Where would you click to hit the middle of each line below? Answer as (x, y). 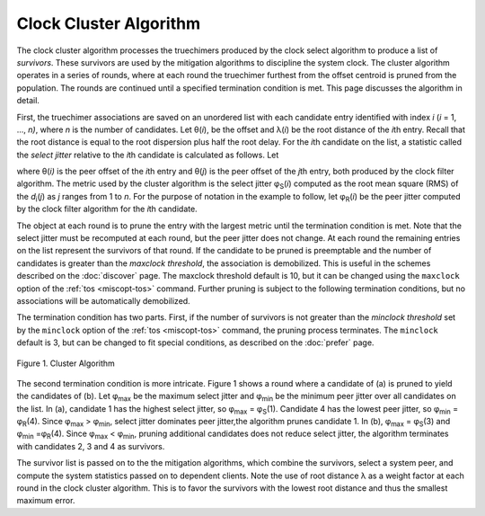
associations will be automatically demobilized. (103, 300)
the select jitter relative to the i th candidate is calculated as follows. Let (148, 155)
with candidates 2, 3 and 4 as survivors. (91, 446)
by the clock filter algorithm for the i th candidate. (107, 209)
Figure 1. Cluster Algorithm (66, 363)
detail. (28, 101)
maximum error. (46, 501)
